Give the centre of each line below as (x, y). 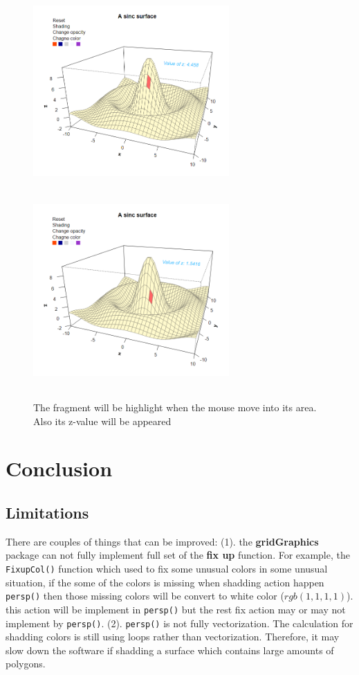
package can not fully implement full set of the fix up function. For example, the (178, 555)
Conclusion (59, 468)
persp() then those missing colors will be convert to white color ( (145, 596)
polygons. (26, 664)
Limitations (47, 513)
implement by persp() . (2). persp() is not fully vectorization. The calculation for (179, 623)
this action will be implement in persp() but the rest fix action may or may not (176, 609)
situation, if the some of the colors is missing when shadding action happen (165, 582)
